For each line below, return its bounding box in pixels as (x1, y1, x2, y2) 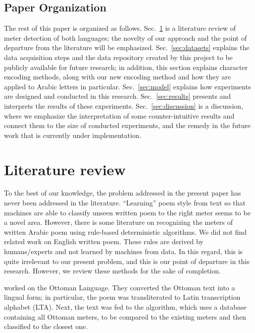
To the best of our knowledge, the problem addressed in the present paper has (4, 188, 241, 198)
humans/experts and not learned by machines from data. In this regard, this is (4, 246, 243, 257)
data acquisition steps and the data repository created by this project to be (4, 52, 233, 62)
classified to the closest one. (4, 321, 88, 332)
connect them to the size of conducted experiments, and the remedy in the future (4, 120, 251, 131)
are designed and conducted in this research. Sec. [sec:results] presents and (4, 91, 231, 101)
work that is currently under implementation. (4, 130, 142, 140)
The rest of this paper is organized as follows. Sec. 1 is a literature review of (4, 23, 236, 33)
